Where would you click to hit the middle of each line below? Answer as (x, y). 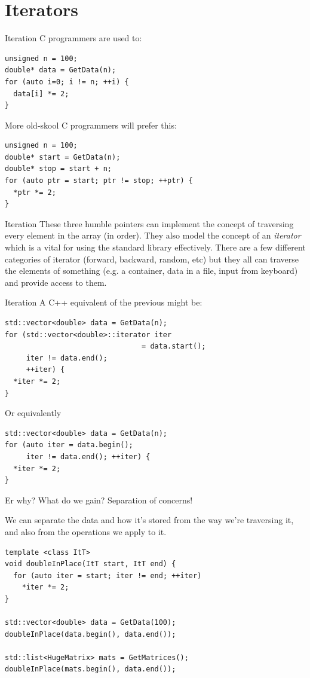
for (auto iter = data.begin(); (69, 445)
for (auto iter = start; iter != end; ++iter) (108, 575)
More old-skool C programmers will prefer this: (91, 125)
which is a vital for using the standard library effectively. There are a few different (155, 247)
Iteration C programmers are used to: (73, 38)
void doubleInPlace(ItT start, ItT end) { (90, 564)
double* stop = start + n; (58, 169)
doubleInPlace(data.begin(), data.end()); (90, 634)
